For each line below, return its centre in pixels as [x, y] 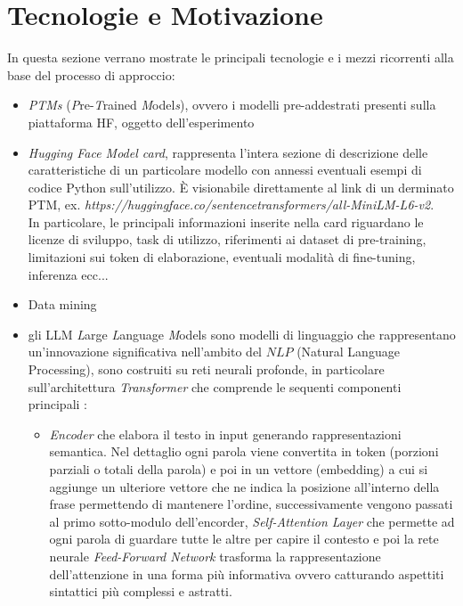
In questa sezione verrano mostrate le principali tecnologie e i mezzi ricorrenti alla [231, 57]
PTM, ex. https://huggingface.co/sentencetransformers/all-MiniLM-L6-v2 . [231, 205]
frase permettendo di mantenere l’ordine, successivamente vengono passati [251, 504]
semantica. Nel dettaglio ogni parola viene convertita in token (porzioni [244, 451]
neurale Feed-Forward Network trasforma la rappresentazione [215, 556]
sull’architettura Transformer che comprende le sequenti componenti [215, 386]
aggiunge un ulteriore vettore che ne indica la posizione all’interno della [244, 486]
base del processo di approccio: [91, 74]
